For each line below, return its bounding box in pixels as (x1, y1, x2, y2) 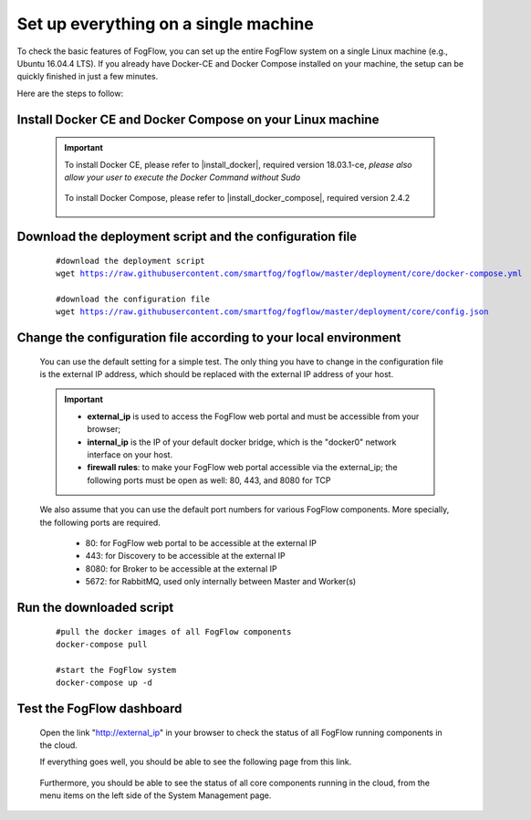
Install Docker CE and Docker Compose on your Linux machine (16, 111, 380, 127)
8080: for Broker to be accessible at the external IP (85, 562, 277, 574)
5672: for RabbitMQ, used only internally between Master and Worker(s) (85, 576, 357, 587)
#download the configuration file (56, 293, 210, 304)
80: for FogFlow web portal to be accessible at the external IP (85, 537, 317, 548)
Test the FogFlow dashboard (16, 700, 182, 716)
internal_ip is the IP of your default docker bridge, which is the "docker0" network (87, 436, 397, 447)
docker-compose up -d (56, 678, 152, 689)
